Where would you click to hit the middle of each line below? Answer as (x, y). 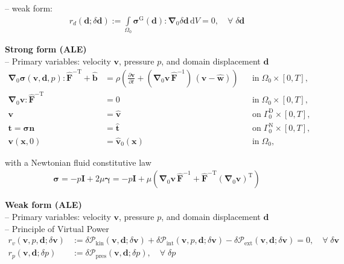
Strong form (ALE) (46, 49)
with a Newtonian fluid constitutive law (78, 162)
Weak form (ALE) (43, 205)
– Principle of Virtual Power (57, 228)
